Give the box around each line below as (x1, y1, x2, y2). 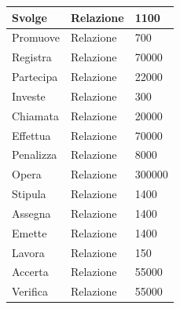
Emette (12, 224, 47, 241)
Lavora (12, 244, 45, 260)
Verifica (12, 283, 48, 300)
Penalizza (12, 146, 57, 163)
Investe (12, 87, 46, 104)
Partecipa (12, 68, 58, 85)
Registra (12, 49, 52, 65)
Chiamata (12, 107, 59, 123)
